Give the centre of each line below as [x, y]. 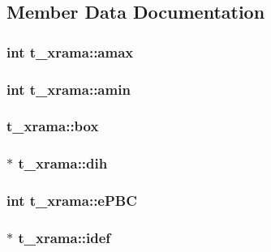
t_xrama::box [53, 126]
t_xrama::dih [63, 163]
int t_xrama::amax [70, 51]
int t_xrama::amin [69, 89]
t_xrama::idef [65, 237]
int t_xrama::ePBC [72, 201]
